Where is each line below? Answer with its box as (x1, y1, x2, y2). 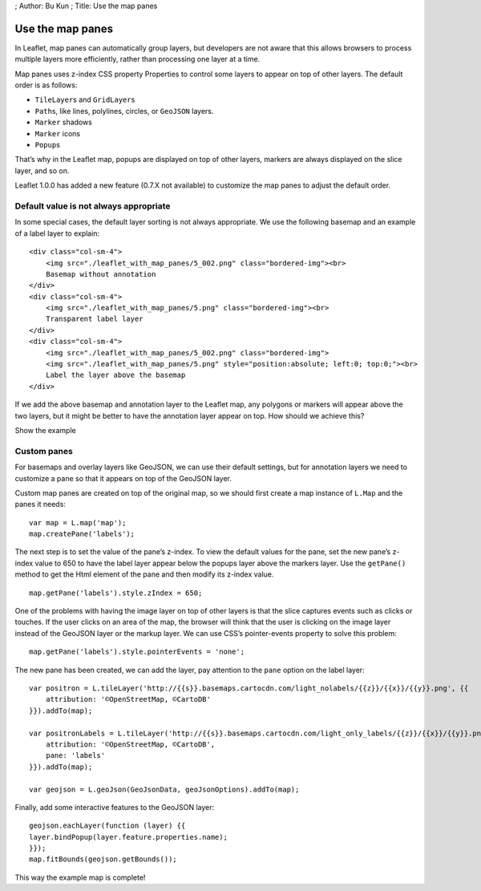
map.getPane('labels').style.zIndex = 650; (29, 588, 203, 597)
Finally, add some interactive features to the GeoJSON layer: (14, 802, 215, 812)
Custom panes (14, 445, 74, 456)
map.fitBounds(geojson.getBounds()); (29, 855, 178, 864)
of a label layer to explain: (14, 229, 100, 238)
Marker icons (34, 128, 80, 138)
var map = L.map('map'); (29, 518, 127, 527)
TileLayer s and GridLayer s (34, 95, 135, 104)
